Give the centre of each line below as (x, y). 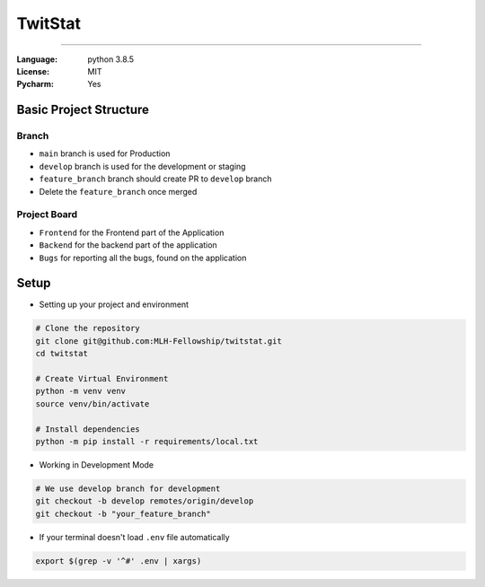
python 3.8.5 (111, 59)
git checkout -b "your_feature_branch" (123, 513)
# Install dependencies (88, 429)
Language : (37, 59)
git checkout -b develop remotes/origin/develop (145, 501)
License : (33, 71)
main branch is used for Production (105, 153)
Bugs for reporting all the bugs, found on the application (143, 258)
